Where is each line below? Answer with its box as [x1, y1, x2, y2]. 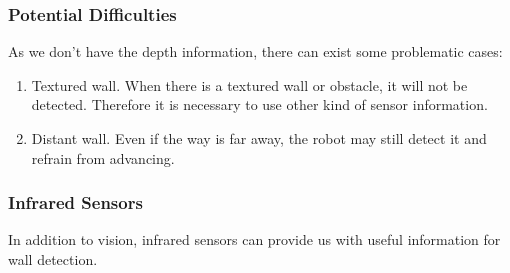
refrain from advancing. [31, 147, 175, 168]
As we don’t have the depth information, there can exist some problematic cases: [8, 41, 503, 62]
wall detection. [8, 249, 98, 269]
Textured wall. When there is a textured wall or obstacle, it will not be [31, 74, 468, 95]
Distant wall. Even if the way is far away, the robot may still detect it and [31, 128, 487, 148]
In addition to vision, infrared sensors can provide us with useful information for [8, 229, 501, 250]
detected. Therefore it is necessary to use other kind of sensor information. [31, 94, 488, 115]
